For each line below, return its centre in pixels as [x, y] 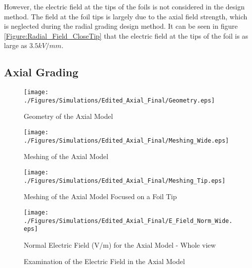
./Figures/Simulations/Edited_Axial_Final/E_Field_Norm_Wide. [128, 221]
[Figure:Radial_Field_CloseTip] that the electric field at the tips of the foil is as [126, 35]
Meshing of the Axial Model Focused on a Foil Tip [100, 196]
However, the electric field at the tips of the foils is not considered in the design [124, 6]
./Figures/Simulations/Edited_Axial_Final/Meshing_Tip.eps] [125, 181]
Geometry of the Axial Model [68, 116]
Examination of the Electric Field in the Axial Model [105, 261]
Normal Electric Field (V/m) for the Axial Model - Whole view [120, 244]
